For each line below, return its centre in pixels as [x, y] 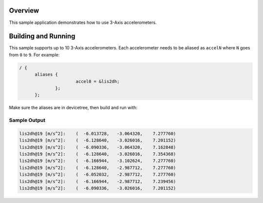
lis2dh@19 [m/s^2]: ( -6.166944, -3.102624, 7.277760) [98, 161]
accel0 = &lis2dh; [98, 81]
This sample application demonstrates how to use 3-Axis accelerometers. [83, 22]
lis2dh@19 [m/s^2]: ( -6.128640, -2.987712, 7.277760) [98, 168]
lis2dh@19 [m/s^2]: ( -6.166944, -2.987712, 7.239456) [98, 181]
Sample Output [27, 121]
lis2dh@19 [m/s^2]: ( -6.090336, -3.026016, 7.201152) [98, 188]
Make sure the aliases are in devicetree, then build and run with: [73, 108]
